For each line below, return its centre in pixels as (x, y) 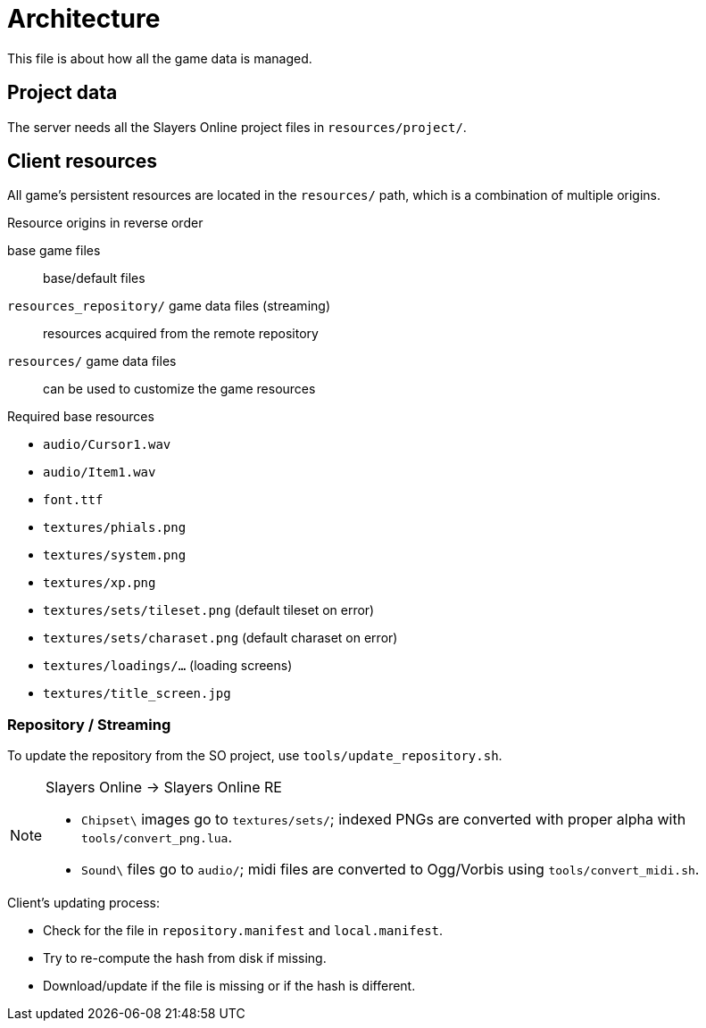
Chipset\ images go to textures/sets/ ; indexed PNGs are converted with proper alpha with (384, 820)
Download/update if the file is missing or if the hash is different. (229, 986)
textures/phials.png (115, 528)
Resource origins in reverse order (105, 223)
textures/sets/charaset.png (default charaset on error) (220, 638)
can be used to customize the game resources (179, 389)
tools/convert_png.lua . (157, 837)
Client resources (83, 162)
